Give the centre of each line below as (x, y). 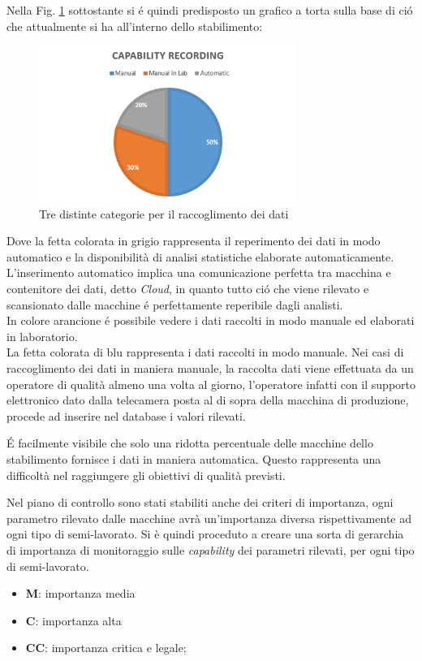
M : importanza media (80, 593)
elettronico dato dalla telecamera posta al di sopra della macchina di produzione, (208, 400)
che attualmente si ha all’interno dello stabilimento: (135, 26)
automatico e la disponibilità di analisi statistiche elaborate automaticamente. (200, 256)
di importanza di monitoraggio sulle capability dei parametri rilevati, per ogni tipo (211, 549)
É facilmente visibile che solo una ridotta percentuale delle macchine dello (190, 443)
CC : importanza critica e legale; (106, 648)
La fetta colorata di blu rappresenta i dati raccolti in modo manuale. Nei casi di (205, 352)
